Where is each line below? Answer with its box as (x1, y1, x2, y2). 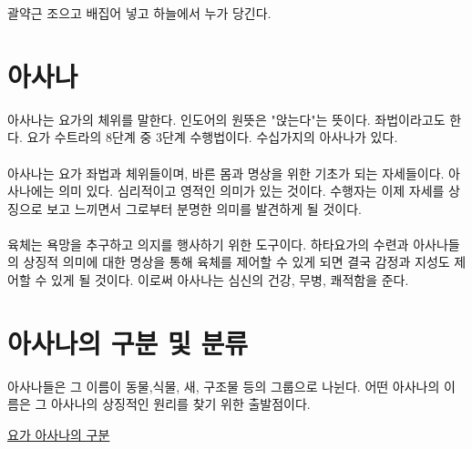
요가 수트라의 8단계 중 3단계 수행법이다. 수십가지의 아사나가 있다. (26, 128, 398, 147)
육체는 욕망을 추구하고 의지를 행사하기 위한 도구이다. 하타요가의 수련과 (7, 234, 409, 253)
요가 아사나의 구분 (7, 424, 110, 444)
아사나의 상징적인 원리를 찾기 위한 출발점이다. (50, 394, 311, 413)
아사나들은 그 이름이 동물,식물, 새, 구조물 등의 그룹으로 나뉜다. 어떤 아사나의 (7, 376, 440, 395)
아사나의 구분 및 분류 (7, 323, 249, 361)
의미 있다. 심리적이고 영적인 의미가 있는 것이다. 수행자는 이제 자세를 (58, 181, 445, 200)
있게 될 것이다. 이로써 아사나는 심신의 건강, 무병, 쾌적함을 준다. (50, 270, 409, 290)
